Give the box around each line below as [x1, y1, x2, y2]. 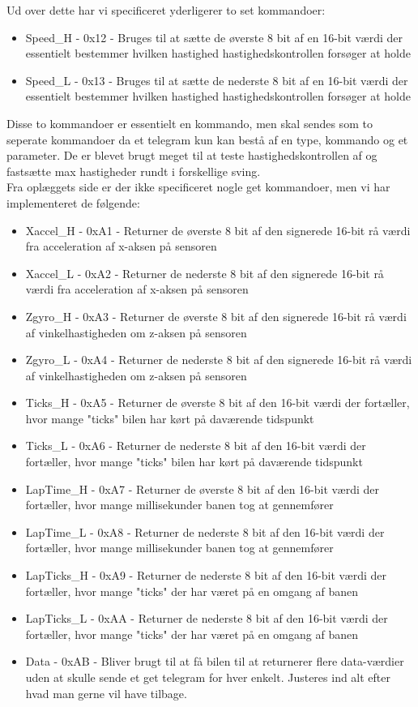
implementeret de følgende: [6, 194, 140, 211]
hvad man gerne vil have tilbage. [25, 684, 187, 701]
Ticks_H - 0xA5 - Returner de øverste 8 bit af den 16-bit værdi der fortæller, [25, 394, 410, 411]
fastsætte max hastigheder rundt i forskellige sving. [6, 162, 261, 179]
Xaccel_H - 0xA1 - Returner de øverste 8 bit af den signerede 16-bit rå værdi [25, 221, 411, 238]
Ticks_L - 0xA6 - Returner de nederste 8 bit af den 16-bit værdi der [25, 437, 366, 454]
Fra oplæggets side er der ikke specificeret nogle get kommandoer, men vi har [6, 178, 390, 195]
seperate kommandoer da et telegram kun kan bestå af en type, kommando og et [6, 131, 408, 148]
